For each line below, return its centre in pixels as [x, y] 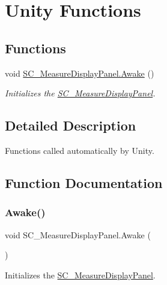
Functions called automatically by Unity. [80, 150]
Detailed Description [71, 125]
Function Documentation [84, 182]
